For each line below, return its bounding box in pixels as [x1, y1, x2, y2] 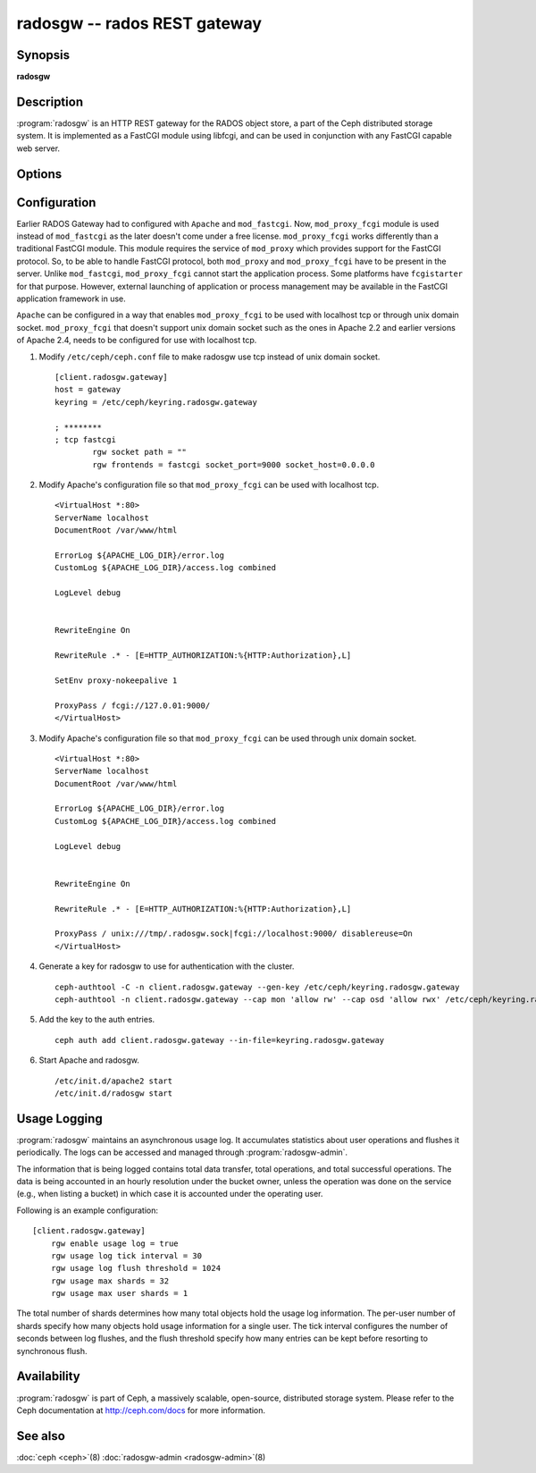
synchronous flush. [16, 1345, 88, 1356]
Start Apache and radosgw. [38, 1055, 140, 1065]
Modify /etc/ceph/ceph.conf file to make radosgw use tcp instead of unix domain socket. [38, 351, 381, 362]
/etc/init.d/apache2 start [54, 1075, 173, 1086]
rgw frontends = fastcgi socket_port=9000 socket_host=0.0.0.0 [92, 459, 375, 469]
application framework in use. [16, 293, 127, 304]
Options [16, 166, 63, 181]
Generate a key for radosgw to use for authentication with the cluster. [38, 961, 295, 972]
